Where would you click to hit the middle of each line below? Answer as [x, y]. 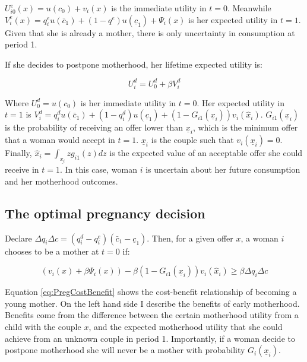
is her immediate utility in [128, 102]
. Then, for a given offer [190, 238]
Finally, [18, 153]
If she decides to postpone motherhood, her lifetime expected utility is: [134, 64]
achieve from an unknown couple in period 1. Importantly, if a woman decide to [150, 338]
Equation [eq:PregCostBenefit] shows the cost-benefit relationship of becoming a [151, 292]
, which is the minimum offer [245, 127]
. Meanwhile [249, 8]
